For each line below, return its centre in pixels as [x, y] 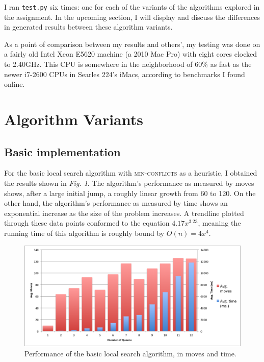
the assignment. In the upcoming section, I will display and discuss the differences [132, 17]
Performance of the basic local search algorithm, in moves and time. [130, 354]
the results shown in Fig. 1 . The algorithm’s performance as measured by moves [129, 183]
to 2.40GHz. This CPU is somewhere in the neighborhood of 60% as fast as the [128, 64]
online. [15, 84]
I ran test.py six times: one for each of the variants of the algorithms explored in [132, 7]
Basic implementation [62, 151]
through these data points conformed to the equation [87, 223]
